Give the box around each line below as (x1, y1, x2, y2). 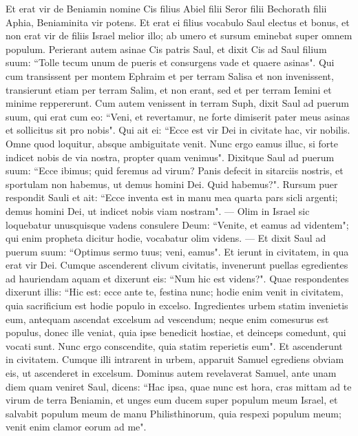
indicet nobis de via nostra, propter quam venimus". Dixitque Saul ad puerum (6, 149, 335, 164)
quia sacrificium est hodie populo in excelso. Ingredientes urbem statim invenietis (6, 298, 348, 313)
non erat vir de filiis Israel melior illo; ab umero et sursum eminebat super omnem (6, 28, 352, 43)
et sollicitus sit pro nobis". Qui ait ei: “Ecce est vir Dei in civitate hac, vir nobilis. (6, 123, 350, 137)
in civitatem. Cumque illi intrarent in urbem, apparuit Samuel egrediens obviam (6, 352, 344, 366)
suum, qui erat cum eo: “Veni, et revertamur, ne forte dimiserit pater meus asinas (6, 109, 350, 123)
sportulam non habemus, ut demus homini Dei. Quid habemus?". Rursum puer (6, 176, 338, 191)
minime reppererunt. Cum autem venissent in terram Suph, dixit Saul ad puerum (6, 96, 349, 110)
